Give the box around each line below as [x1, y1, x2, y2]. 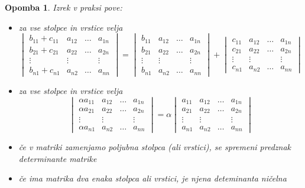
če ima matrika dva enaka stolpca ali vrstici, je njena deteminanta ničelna [18, 172, 287, 184]
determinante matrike [18, 152, 97, 164]
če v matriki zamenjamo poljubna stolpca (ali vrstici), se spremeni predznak [18, 141, 291, 153]
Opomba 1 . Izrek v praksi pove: [5, 1, 122, 13]
